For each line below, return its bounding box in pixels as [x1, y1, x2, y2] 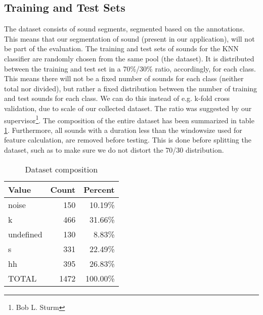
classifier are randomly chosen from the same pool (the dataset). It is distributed [4, 53, 254, 63]
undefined [8, 228, 42, 240]
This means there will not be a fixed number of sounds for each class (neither [4, 73, 244, 84]
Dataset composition [25, 163, 98, 175]
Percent [83, 183, 115, 195]
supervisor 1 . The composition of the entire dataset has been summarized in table [4, 113, 254, 125]
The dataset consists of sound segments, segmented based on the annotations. [4, 23, 245, 34]
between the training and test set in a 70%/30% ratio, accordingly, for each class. [4, 63, 256, 74]
